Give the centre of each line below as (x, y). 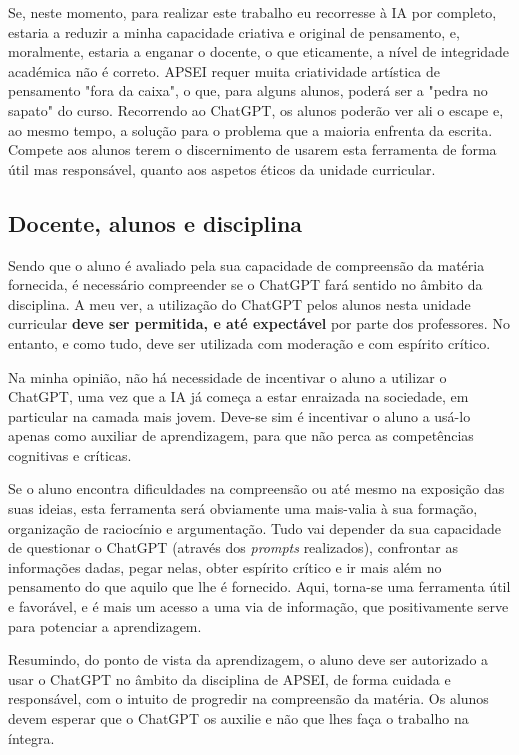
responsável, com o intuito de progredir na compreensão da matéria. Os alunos (248, 698)
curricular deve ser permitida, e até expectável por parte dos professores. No (259, 323)
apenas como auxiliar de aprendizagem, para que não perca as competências (241, 435)
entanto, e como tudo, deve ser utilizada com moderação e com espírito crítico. (249, 342)
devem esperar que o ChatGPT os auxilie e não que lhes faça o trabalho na (238, 718)
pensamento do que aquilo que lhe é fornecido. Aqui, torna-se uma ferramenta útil (259, 586)
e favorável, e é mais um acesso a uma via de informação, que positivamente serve (258, 606)
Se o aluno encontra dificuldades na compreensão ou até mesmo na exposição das (256, 488)
